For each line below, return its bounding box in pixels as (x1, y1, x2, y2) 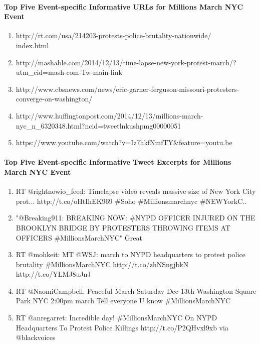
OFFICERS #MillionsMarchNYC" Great (16, 232, 142, 243)
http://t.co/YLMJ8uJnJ (16, 269, 91, 279)
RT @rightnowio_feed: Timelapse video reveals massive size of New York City (16, 186, 256, 196)
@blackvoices (16, 332, 56, 342)
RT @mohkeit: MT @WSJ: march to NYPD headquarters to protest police (16, 249, 245, 260)
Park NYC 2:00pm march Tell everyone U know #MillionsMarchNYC (16, 295, 230, 306)
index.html (16, 40, 49, 50)
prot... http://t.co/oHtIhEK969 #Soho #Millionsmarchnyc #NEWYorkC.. (16, 195, 247, 206)
